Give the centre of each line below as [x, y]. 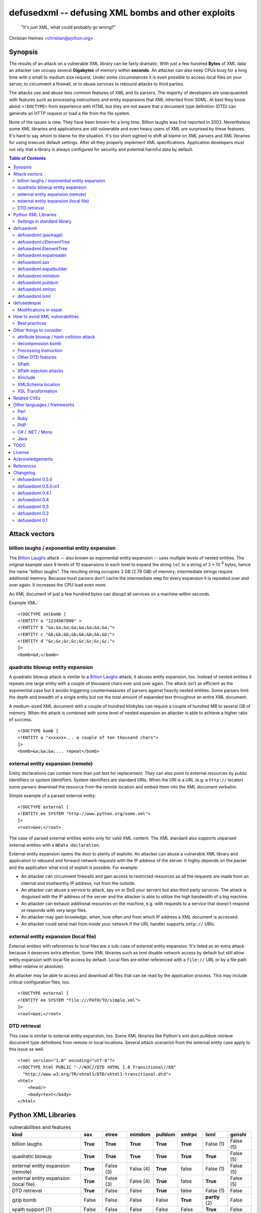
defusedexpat [27, 303]
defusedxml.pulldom [38, 282]
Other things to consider [38, 330]
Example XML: [24, 603]
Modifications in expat [40, 310]
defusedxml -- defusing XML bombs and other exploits [122, 13]
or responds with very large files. [54, 910]
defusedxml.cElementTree [44, 242]
